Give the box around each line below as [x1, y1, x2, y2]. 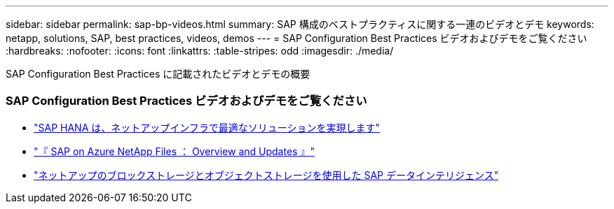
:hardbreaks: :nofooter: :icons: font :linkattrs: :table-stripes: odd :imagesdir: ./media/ [6, 45, 394, 57]
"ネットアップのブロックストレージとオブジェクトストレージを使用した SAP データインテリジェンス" [34, 168, 499, 181]
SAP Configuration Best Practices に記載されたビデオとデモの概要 [6, 68, 311, 80]
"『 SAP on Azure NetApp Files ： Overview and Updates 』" [34, 145, 315, 157]
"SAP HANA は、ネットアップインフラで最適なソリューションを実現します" [34, 121, 381, 134]
